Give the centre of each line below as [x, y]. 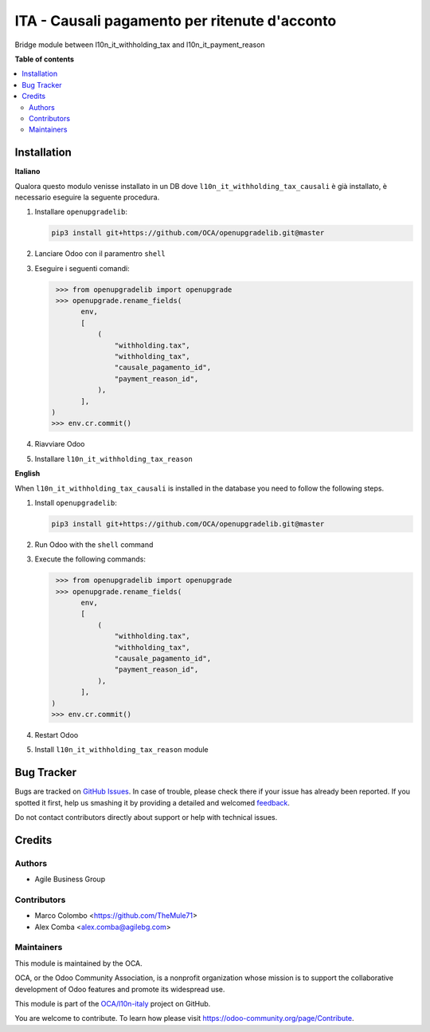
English [27, 474]
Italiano [27, 171]
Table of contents [45, 59]
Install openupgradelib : [76, 502]
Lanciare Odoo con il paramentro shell [100, 254]
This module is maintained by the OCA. [78, 963]
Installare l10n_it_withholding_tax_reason [113, 459]
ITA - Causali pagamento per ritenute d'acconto [176, 21]
